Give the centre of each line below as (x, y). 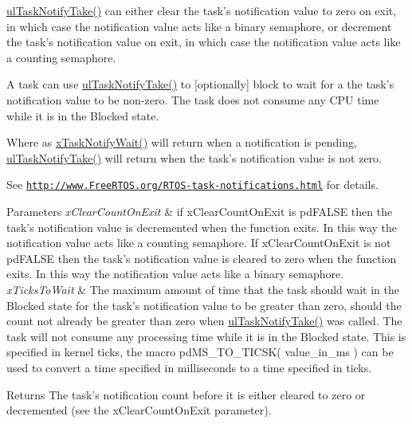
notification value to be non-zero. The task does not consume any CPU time (193, 99)
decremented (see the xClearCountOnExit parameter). (139, 410)
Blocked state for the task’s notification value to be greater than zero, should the (204, 305)
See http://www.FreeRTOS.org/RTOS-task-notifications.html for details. (192, 185)
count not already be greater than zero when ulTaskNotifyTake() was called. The (204, 321)
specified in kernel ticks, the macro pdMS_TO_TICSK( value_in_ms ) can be (200, 352)
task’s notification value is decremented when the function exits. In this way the (202, 227)
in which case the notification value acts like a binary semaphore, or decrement (199, 26)
